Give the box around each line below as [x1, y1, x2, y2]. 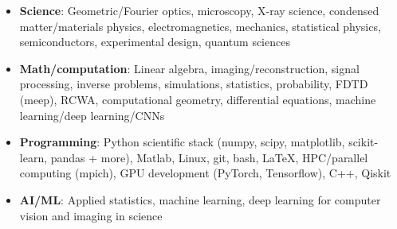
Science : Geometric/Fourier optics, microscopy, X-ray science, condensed [19, 2, 379, 18]
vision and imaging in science [19, 207, 163, 223]
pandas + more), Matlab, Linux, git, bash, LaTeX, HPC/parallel [50, 149, 368, 165]
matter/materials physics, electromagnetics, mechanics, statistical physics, [19, 17, 381, 34]
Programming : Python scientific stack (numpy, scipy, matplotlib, [19, 134, 345, 150]
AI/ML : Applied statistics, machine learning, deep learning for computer [19, 191, 381, 208]
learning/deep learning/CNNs [19, 107, 165, 123]
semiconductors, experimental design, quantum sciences [19, 33, 290, 50]
